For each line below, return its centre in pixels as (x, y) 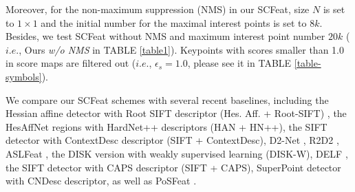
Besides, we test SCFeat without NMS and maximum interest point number (165, 36)
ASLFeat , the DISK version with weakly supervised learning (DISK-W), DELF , (177, 153)
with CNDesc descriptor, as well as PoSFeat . (101, 181)
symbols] (24, 76)
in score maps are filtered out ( (71, 63)
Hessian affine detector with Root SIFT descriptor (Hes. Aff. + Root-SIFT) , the (176, 113)
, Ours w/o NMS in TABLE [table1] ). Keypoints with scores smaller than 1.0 (181, 49)
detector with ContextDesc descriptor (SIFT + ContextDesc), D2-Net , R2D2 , (172, 140)
